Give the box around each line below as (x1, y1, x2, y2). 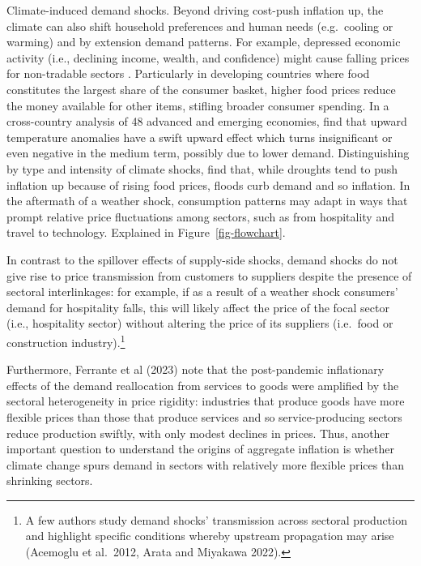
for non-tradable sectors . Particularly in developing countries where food (6, 65, 370, 82)
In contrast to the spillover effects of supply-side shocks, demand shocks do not (6, 251, 398, 268)
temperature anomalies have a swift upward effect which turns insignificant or (6, 128, 393, 145)
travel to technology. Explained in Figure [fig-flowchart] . (6, 224, 286, 241)
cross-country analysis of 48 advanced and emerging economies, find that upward (6, 113, 407, 130)
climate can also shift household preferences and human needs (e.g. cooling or (6, 17, 393, 34)
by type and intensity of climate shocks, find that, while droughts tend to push (6, 160, 398, 177)
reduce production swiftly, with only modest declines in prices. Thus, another (6, 424, 390, 441)
